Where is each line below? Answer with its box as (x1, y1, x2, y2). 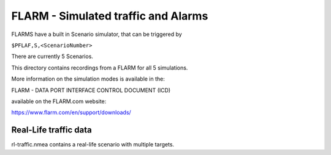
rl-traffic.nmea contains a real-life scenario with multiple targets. (11, 141, 175, 148)
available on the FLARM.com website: (11, 98, 107, 105)
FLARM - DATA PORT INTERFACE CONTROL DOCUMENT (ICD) (11, 86, 171, 94)
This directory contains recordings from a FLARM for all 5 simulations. (11, 64, 188, 71)
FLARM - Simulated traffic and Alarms (11, 9, 208, 23)
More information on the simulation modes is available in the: (11, 75, 165, 82)
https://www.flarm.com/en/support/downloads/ (11, 109, 131, 116)
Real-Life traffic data (11, 125, 92, 135)
